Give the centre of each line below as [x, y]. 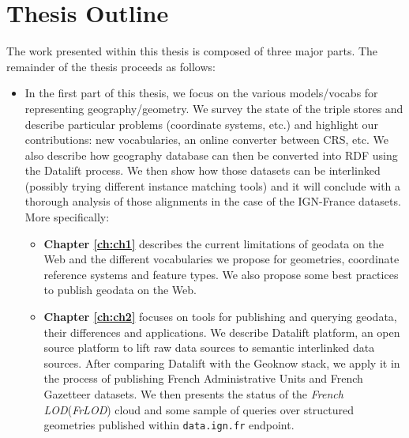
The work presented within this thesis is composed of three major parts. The [192, 51]
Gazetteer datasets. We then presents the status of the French [193, 394]
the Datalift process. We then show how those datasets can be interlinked [203, 170]
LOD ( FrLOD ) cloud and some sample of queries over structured [199, 409]
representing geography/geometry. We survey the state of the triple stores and [214, 108]
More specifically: [67, 217]
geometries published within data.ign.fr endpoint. [169, 425]
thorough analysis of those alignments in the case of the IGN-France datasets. [213, 201]
